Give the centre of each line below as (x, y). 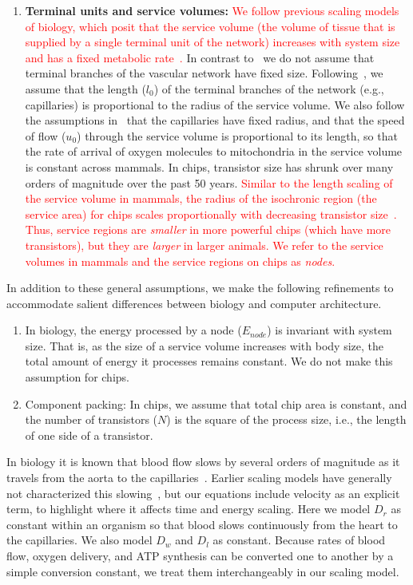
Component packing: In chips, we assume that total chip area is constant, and (216, 403)
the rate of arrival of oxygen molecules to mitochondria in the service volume (214, 151)
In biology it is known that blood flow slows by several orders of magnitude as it (203, 462)
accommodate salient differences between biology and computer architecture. (194, 303)
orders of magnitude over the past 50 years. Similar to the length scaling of (209, 182)
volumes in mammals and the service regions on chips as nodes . (180, 261)
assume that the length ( (85, 88)
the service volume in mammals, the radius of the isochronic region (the (201, 198)
